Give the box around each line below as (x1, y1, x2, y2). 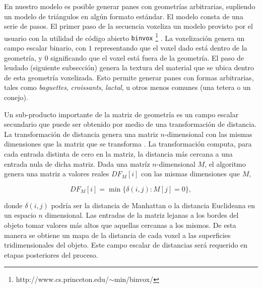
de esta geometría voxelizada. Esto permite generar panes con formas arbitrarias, (4, 72, 254, 82)
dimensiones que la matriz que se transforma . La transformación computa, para (4, 138, 252, 149)
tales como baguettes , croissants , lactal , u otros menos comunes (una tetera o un (4, 82, 251, 92)
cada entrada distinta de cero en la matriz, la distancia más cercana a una (4, 149, 233, 159)
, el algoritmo (205, 158, 246, 169)
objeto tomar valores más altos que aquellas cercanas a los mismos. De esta (4, 220, 236, 230)
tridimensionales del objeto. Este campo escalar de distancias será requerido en (4, 239, 248, 250)
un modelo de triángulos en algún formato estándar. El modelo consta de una (4, 11, 243, 21)
